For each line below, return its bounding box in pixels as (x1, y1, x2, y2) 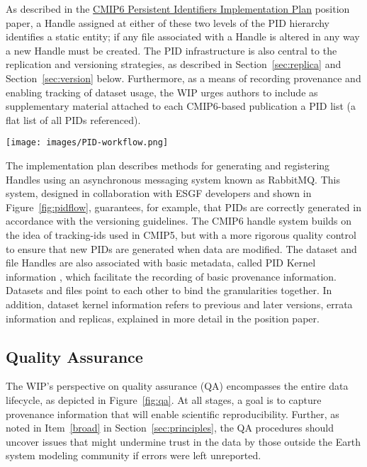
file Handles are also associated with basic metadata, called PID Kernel (6, 255, 316, 270)
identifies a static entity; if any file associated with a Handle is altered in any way (6, 29, 360, 44)
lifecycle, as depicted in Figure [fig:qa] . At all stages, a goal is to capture (6, 392, 322, 407)
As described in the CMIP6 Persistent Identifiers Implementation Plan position (6, 1, 350, 16)
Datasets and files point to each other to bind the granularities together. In (6, 283, 332, 298)
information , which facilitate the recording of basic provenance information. (6, 269, 337, 283)
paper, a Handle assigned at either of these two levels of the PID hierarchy (6, 15, 329, 30)
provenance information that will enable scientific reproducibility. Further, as (6, 406, 339, 421)
